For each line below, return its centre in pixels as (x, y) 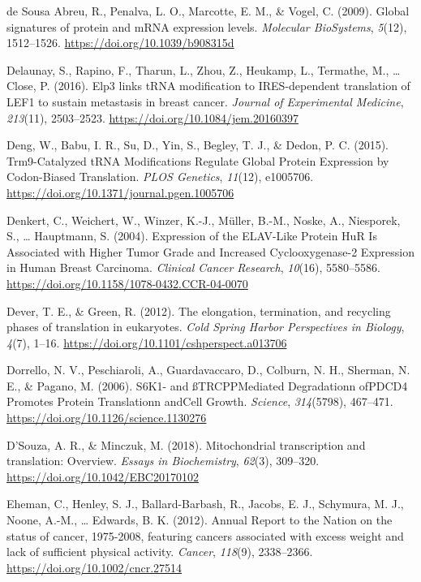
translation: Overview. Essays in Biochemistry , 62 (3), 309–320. (163, 461)
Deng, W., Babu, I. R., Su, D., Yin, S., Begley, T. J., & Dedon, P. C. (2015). (198, 145)
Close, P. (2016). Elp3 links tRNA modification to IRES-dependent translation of (208, 86)
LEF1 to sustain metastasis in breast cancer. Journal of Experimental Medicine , (205, 101)
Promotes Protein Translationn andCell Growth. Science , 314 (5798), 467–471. (200, 401)
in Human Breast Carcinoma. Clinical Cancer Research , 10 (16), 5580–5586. (193, 267)
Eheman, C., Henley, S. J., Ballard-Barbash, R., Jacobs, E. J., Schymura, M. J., (205, 504)
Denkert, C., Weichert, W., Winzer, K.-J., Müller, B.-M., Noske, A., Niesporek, (204, 220)
